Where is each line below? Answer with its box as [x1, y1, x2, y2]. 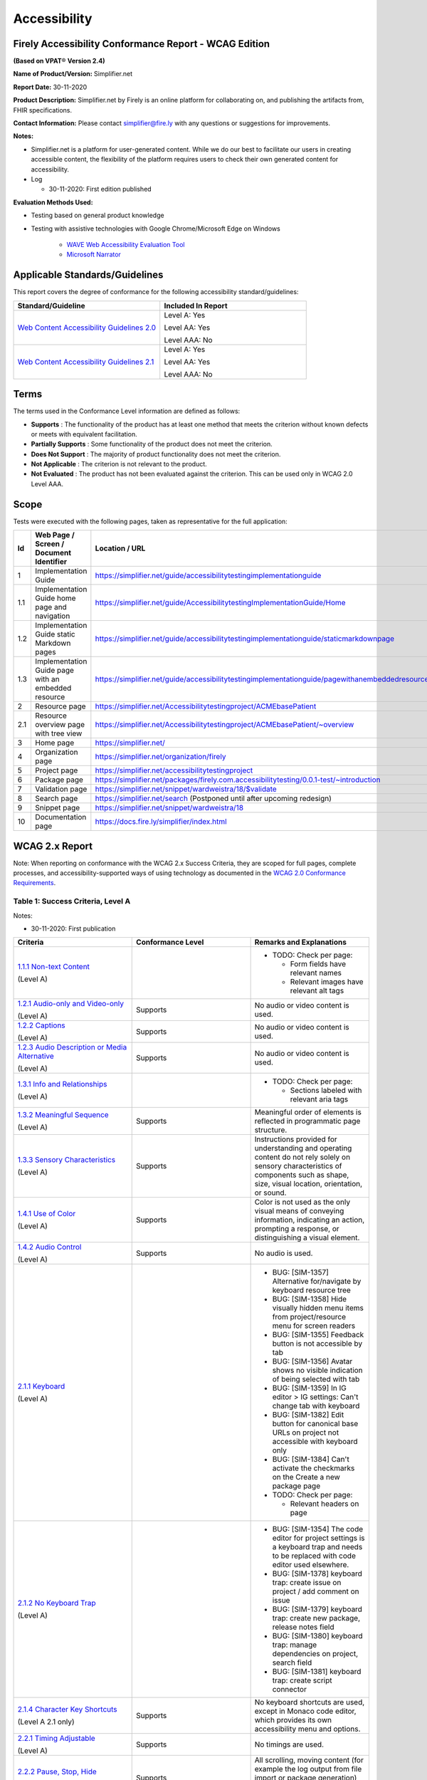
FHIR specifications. [13, 105, 73, 114]
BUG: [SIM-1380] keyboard [272, 1631, 363, 1641]
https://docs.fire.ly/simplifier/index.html [95, 817, 227, 827]
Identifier [35, 557, 68, 567]
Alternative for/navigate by [272, 1277, 362, 1287]
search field [272, 1658, 312, 1668]
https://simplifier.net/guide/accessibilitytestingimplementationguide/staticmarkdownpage [95, 634, 395, 644]
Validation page [35, 784, 88, 794]
